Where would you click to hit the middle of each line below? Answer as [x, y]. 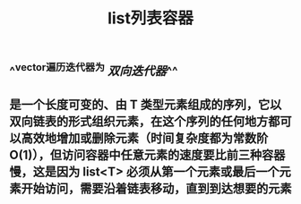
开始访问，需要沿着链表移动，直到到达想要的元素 [156, 188]
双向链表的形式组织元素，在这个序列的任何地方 [139, 121]
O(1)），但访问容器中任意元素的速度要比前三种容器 [147, 154]
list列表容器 [150, 18]
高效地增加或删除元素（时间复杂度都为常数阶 [145, 138]
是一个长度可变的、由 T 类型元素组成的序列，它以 [146, 104]
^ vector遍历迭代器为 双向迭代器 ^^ [94, 70]
